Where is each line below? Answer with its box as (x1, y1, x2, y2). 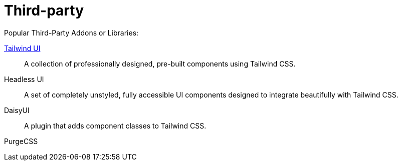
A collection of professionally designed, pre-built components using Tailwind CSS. (24, 59, 296, 68)
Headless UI (4, 74, 44, 83)
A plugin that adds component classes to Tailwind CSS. (24, 121, 207, 130)
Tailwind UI (4, 43, 41, 52)
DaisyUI (4, 105, 30, 114)
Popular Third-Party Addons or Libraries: (4, 28, 139, 37)
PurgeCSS (4, 136, 38, 145)
